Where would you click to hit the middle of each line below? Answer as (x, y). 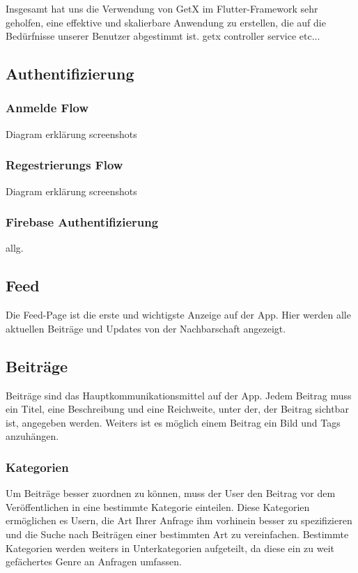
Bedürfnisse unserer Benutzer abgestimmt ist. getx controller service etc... (163, 36)
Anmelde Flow (47, 108)
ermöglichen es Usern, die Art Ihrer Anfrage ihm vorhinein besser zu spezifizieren (179, 520)
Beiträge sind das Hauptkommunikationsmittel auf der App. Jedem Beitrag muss (179, 395)
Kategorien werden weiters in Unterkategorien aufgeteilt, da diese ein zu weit (170, 548)
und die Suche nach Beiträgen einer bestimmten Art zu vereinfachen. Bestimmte (177, 534)
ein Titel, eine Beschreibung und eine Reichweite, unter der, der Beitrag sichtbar (177, 409)
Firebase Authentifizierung (82, 222)
